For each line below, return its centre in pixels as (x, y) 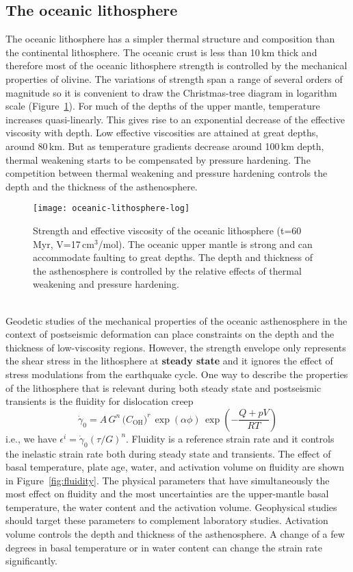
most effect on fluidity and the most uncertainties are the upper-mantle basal (167, 494)
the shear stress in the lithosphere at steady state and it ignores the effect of (169, 361)
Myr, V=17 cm (64, 244)
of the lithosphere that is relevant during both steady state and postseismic (164, 387)
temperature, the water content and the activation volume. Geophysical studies (171, 507)
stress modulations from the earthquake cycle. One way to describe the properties (177, 374)
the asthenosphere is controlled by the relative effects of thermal (167, 270)
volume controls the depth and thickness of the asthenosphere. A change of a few (175, 534)
